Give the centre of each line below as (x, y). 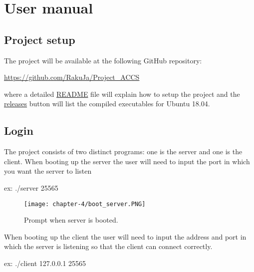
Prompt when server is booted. (71, 220)
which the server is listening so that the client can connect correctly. (108, 246)
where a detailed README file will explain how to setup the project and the (122, 94)
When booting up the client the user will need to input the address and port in (125, 236)
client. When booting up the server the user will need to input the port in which (127, 161)
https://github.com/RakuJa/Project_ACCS (72, 77)
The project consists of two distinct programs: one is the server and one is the (123, 151)
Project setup (40, 39)
